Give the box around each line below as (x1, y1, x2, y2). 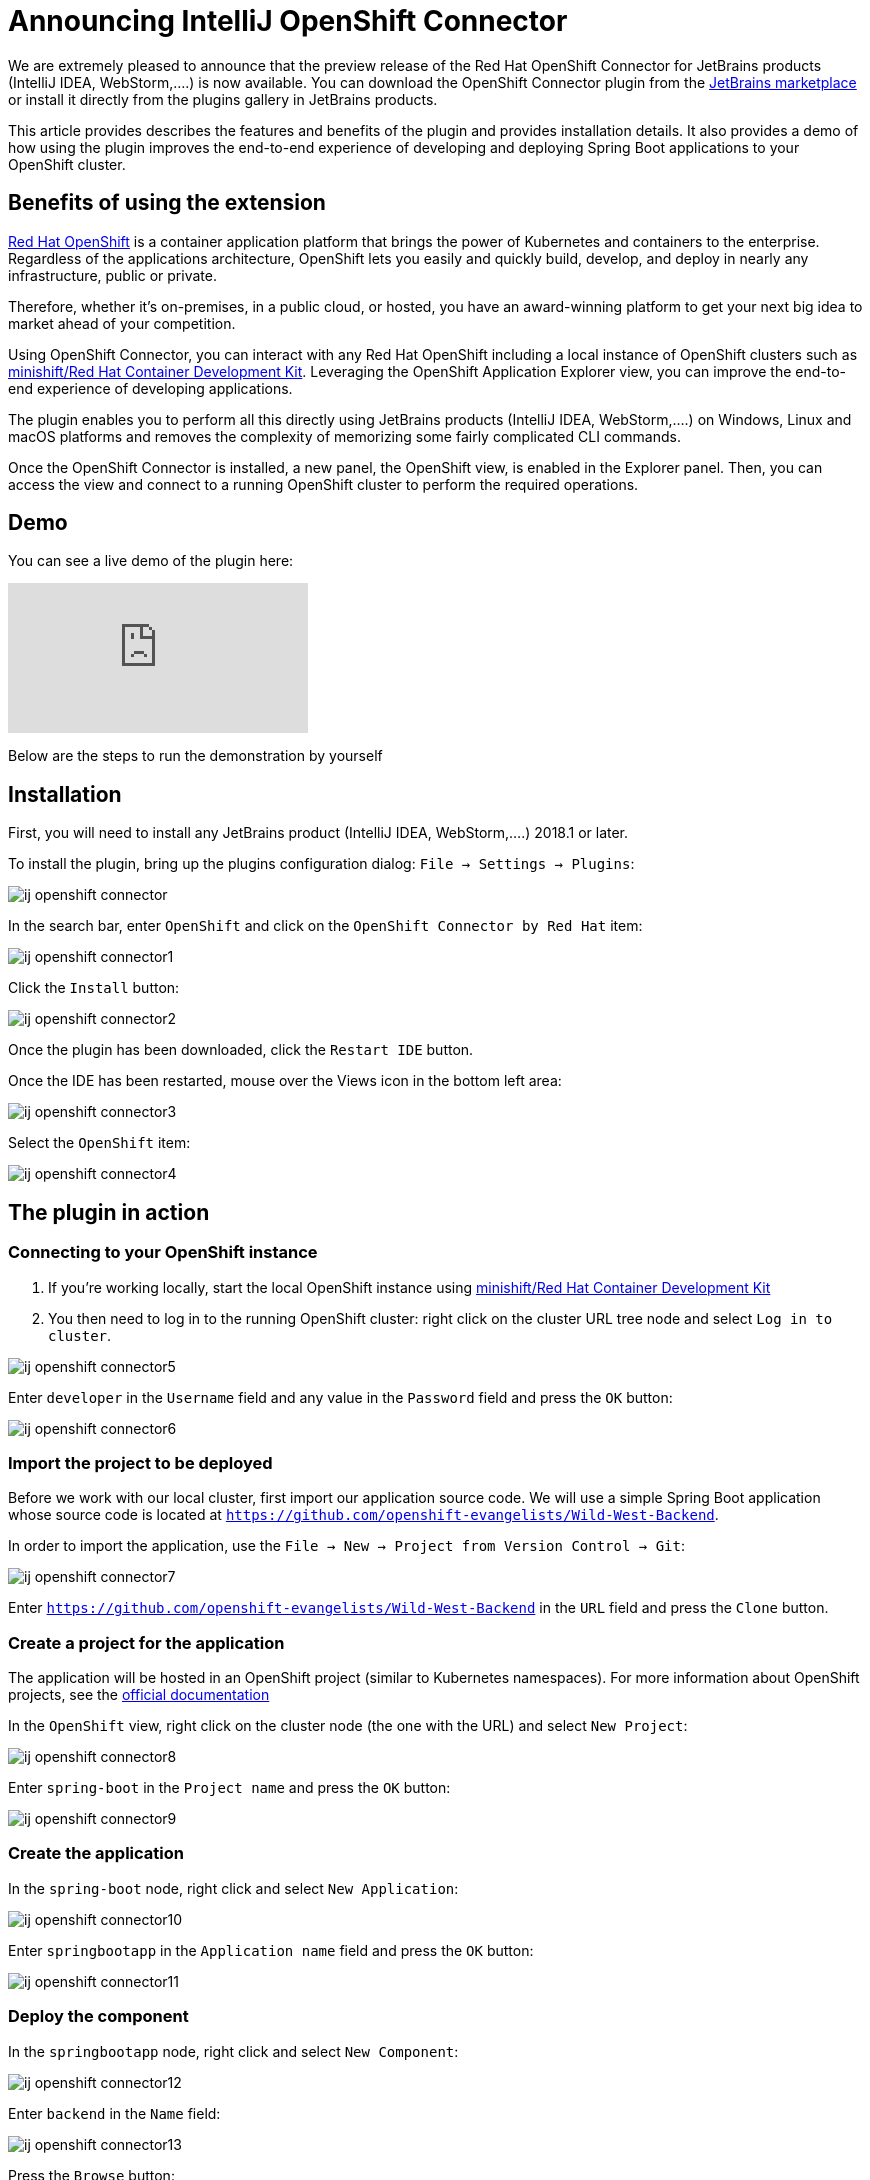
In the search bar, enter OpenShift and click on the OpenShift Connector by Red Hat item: (8, 917, 643, 935)
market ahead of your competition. (8, 314, 236, 332)
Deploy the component (8, 2006, 189, 2027)
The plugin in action (8, 1199, 210, 1225)
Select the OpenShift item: (8, 1134, 191, 1152)
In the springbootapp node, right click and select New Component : (8, 2042, 459, 2060)
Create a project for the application (8, 1632, 285, 1653)
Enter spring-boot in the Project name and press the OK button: (8, 1779, 451, 1796)
